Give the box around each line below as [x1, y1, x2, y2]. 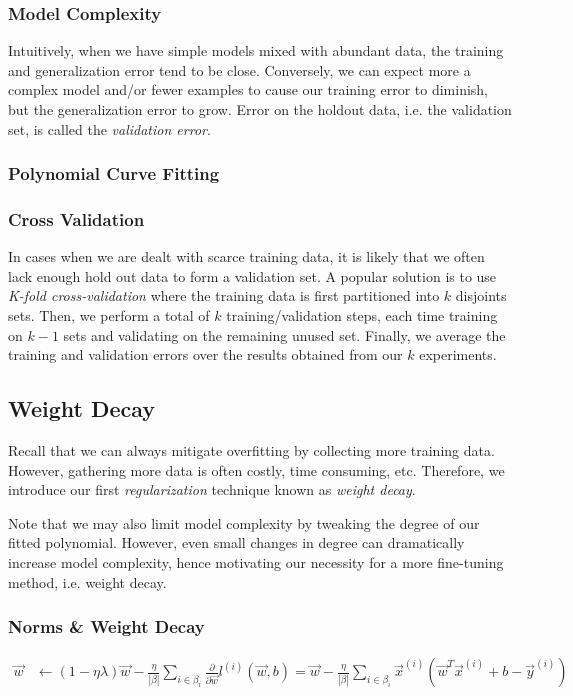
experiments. [419, 344, 497, 365]
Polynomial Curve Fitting [8, 161, 220, 186]
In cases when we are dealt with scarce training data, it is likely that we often [8, 246, 485, 267]
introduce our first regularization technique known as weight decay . [8, 479, 416, 500]
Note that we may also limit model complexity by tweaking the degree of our [8, 512, 480, 533]
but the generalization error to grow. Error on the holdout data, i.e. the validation [8, 99, 512, 119]
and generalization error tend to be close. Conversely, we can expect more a [8, 59, 471, 80]
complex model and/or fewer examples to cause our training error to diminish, [8, 79, 489, 100]
